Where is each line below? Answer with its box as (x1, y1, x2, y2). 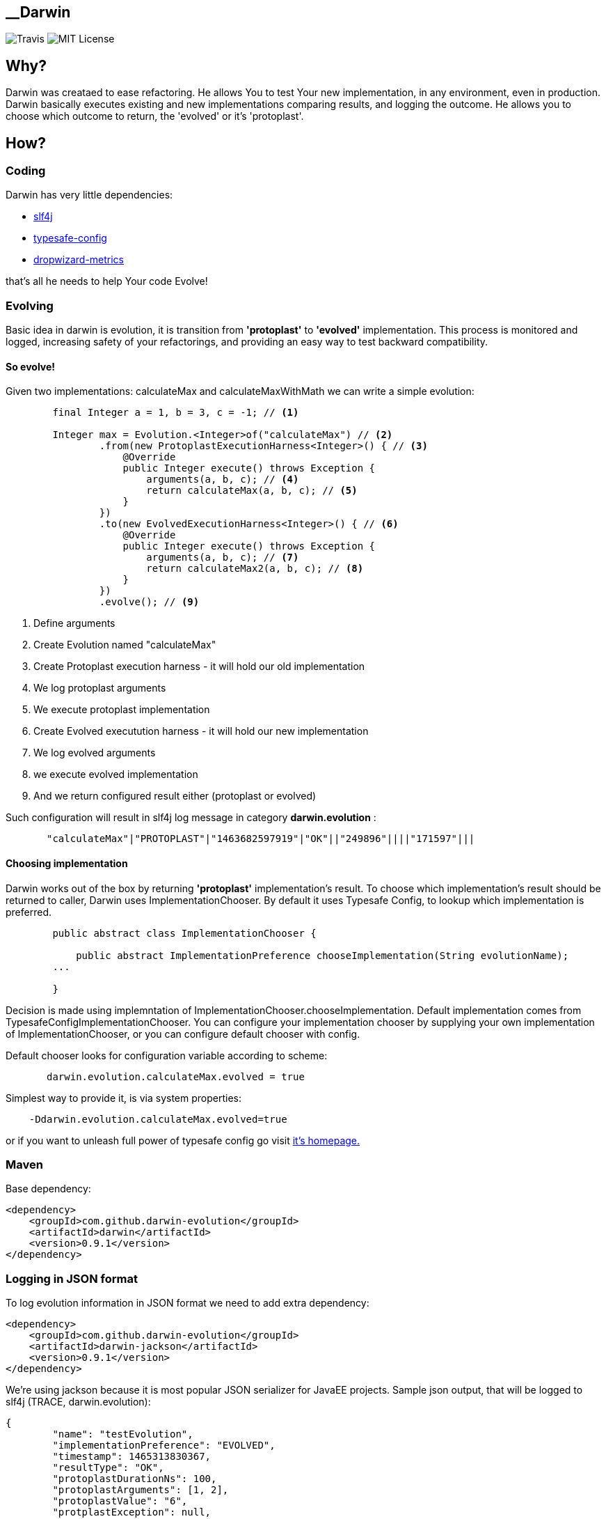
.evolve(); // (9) (99, 596, 200, 608)
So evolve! (6, 360, 56, 373)
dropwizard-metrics (33, 254, 125, 266)
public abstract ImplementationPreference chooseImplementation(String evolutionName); (76, 949, 569, 961)
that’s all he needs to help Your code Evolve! (6, 275, 208, 288)
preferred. (6, 905, 52, 918)
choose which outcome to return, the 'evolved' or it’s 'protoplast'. (6, 110, 304, 123)
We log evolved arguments (33, 747, 156, 759)
